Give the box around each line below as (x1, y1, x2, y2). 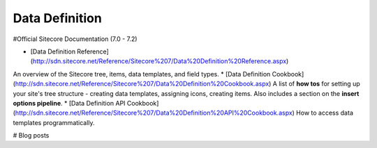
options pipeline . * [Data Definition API (13, 99, 126, 107)
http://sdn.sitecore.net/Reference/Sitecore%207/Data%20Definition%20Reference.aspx (32, 57, 287, 65)
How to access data (295, 108, 354, 117)
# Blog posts (13, 131, 50, 140)
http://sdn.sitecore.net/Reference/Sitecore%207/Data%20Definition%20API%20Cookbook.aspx (15, 108, 293, 117)
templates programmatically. (13, 118, 95, 126)
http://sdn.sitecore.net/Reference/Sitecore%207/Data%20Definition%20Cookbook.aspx (15, 80, 269, 88)
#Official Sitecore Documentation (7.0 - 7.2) (13, 35, 138, 43)
